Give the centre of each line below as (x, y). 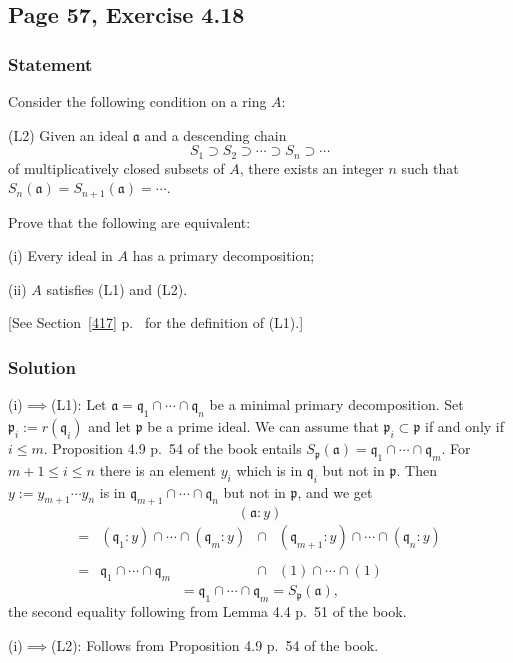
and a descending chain (215, 134)
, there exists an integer (311, 167)
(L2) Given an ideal (68, 134)
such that (430, 167)
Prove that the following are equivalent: (129, 221)
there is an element (158, 469)
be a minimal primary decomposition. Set (336, 404)
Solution (42, 366)
